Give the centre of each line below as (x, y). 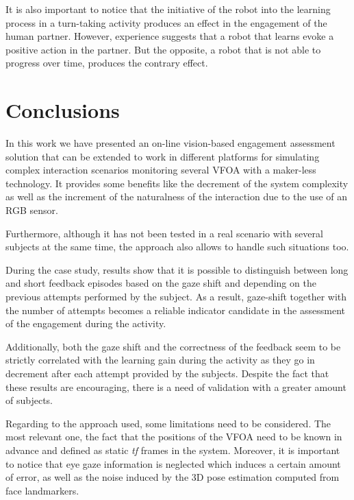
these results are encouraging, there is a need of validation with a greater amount (176, 386)
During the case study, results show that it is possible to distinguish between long (177, 269)
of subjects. (29, 400)
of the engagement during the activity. (86, 323)
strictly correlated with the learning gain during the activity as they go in (160, 360)
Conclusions (63, 110)
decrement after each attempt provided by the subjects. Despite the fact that (167, 373)
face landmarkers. (42, 490)
